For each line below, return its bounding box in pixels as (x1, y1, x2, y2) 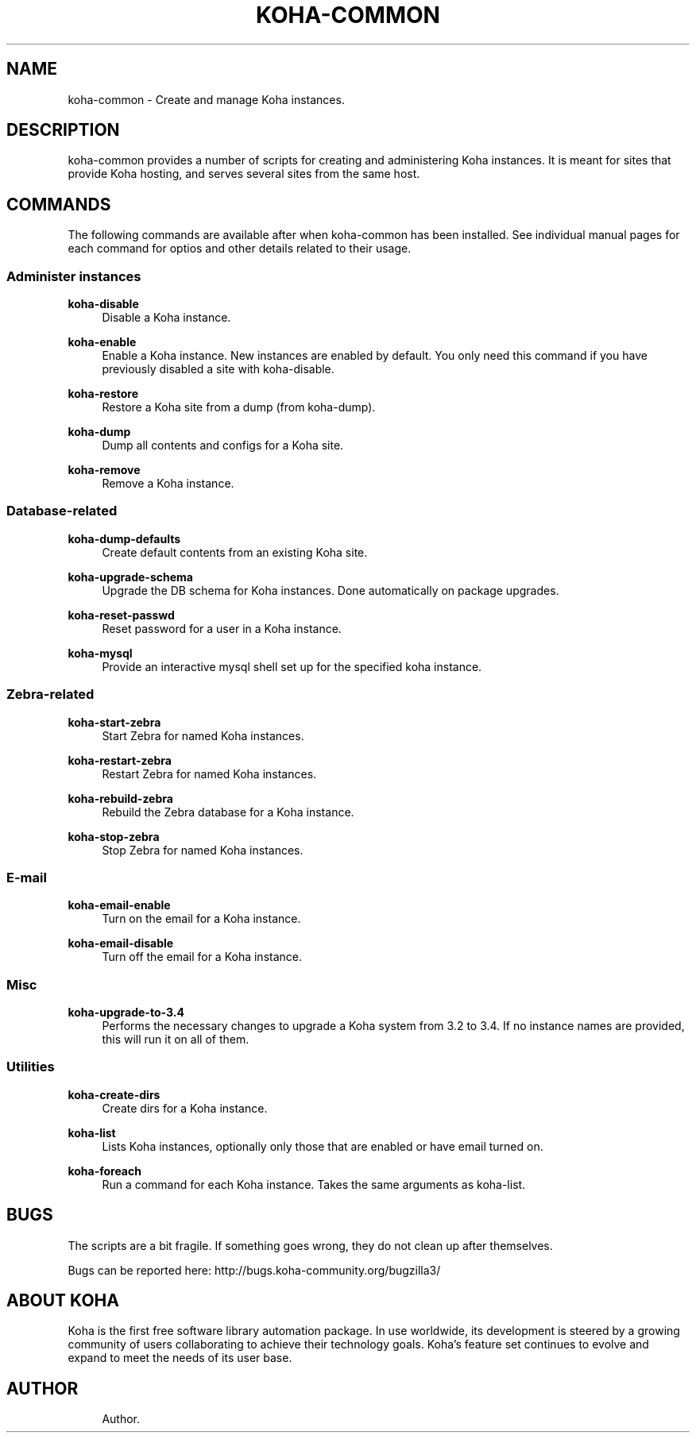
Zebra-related (6, 686, 95, 703)
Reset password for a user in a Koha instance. (102, 621, 342, 635)
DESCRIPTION (6, 120, 120, 141)
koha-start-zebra (68, 715, 161, 729)
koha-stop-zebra (68, 829, 160, 843)
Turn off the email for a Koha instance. (102, 950, 303, 964)
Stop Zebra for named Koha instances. (102, 843, 304, 857)
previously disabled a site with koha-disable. (102, 362, 334, 376)
